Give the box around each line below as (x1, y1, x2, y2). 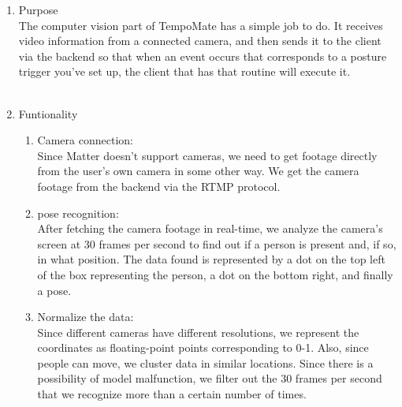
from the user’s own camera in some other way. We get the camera (37, 162, 359, 179)
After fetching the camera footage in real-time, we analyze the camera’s (37, 220, 383, 237)
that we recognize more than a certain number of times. (37, 386, 307, 402)
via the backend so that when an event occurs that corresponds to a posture (18, 47, 387, 64)
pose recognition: (37, 204, 119, 221)
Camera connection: (37, 132, 133, 148)
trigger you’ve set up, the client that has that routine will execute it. (18, 63, 351, 80)
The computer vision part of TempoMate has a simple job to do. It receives (18, 17, 383, 33)
